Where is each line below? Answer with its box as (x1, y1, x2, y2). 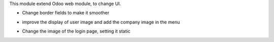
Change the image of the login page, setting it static (22, 28, 130, 34)
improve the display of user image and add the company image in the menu (22, 19, 180, 25)
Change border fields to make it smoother (22, 10, 110, 16)
